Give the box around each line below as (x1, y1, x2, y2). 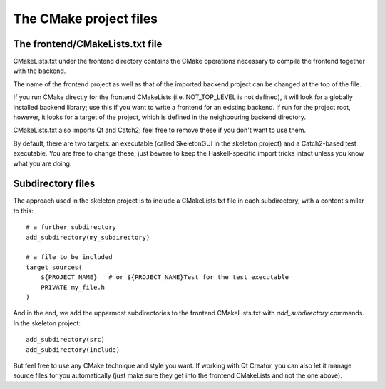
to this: (13, 206, 34, 215)
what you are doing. (13, 159, 72, 168)
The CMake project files (13, 11, 158, 26)
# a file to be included (26, 253, 113, 261)
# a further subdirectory (26, 223, 117, 231)
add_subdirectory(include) (26, 345, 120, 353)
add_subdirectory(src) (26, 335, 106, 344)
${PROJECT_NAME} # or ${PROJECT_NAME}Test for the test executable (40, 273, 289, 281)
